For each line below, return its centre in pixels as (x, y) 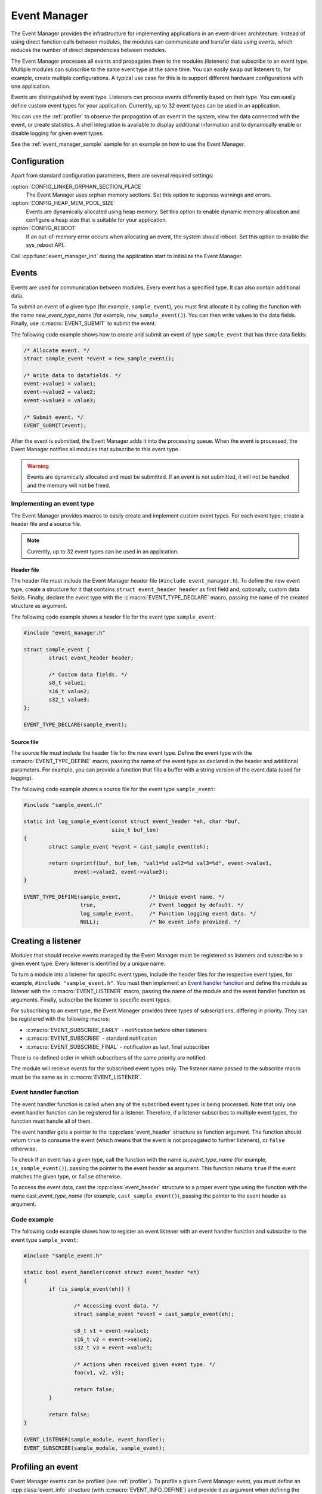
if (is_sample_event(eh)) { (90, 1289)
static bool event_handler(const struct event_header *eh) (112, 1272)
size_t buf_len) (135, 830)
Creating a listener (46, 941)
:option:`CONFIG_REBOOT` (44, 228)
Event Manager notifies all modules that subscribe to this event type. (95, 449)
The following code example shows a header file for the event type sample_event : (114, 617)
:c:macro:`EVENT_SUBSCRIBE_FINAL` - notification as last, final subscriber (118, 1046)
